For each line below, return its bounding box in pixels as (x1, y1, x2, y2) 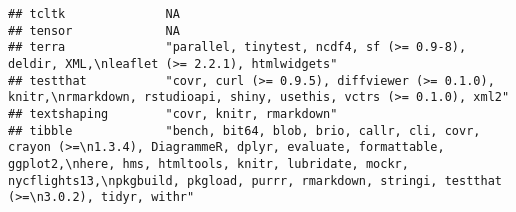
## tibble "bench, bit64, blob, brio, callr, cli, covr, (8, 123, 481, 138)
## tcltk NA (8, 7, 180, 21)
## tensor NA (8, 23, 180, 38)
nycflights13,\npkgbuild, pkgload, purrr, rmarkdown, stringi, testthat (8, 173, 502, 188)
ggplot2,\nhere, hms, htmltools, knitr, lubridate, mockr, (8, 156, 409, 171)
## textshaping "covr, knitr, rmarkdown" (8, 106, 338, 121)
